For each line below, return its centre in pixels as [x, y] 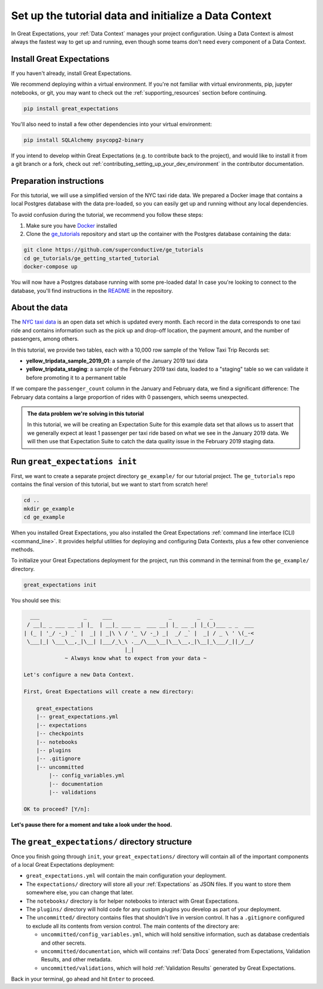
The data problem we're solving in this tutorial [86, 413]
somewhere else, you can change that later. [80, 893]
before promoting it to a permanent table [76, 377]
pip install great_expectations [71, 108]
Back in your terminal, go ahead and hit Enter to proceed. [83, 979]
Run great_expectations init [74, 461]
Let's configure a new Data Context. [79, 675]
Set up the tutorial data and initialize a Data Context [141, 16]
